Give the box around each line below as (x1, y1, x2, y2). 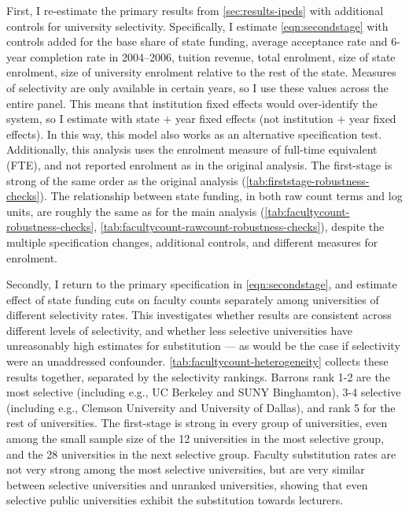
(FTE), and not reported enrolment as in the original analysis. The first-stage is (6, 156, 392, 173)
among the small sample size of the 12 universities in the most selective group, (6, 430, 385, 447)
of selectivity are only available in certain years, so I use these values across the (6, 79, 389, 95)
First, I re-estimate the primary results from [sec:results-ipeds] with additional (6, 2, 384, 18)
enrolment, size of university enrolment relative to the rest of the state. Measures (6, 64, 396, 80)
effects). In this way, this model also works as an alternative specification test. (6, 125, 382, 142)
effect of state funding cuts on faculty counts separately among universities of (6, 291, 379, 307)
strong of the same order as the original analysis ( (6, 172, 246, 188)
